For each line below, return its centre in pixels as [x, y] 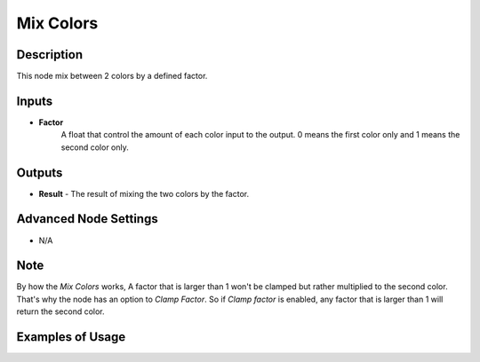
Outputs [40, 173]
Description [50, 55]
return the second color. [61, 311]
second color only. [95, 147]
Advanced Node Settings [88, 219]
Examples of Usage [71, 337]
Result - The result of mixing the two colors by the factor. [144, 193]
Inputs [35, 101]
